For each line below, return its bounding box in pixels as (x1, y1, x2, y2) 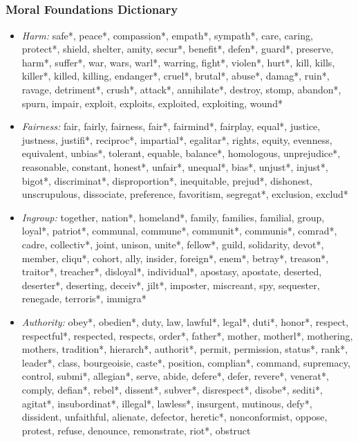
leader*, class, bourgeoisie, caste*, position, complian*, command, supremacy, (21, 355, 350, 369)
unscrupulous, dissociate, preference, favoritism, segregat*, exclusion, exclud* (21, 187, 348, 201)
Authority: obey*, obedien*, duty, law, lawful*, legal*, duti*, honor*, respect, (21, 314, 349, 329)
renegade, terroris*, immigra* (21, 291, 147, 306)
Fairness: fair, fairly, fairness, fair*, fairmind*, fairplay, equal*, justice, (21, 119, 321, 133)
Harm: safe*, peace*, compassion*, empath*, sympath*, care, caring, (21, 28, 313, 42)
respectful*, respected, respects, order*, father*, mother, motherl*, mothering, (21, 328, 353, 342)
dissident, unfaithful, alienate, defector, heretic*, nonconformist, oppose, (21, 409, 328, 424)
